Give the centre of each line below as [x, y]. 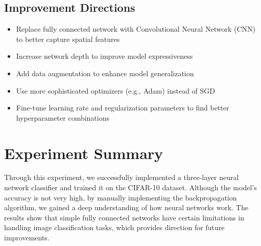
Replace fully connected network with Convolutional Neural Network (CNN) [136, 29]
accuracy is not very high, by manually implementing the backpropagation [121, 197]
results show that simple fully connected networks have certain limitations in [124, 217]
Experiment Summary [84, 153]
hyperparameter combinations [63, 117]
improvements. [27, 238]
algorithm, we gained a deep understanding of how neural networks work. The [126, 207]
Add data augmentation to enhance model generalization [105, 73]
